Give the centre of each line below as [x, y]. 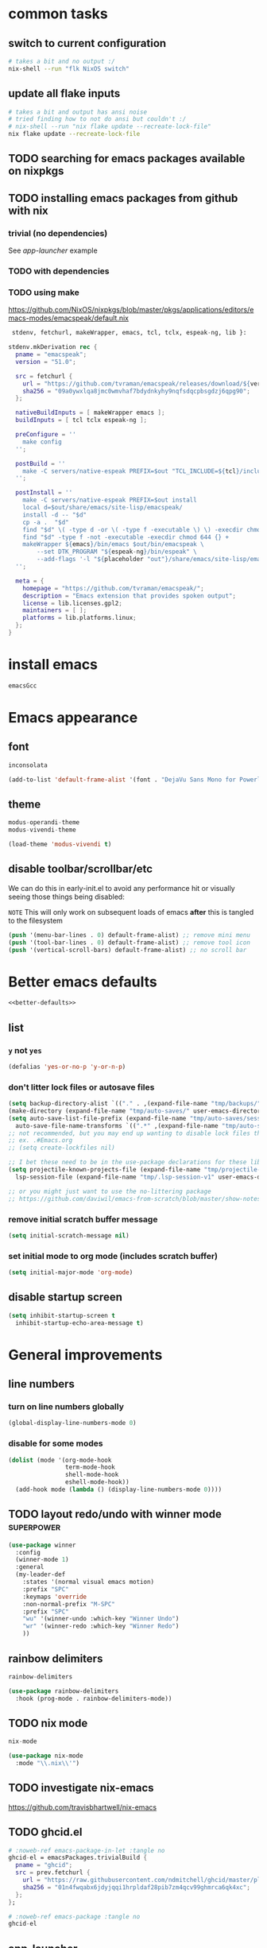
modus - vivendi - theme [43, 830]
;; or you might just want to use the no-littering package [110, 1191]
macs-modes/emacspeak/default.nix [69, 318]
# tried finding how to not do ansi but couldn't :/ [97, 119]
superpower [35, 1527]
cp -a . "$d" [46, 522]
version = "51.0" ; [46, 362]
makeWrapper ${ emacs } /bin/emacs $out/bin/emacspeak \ [113, 544]
